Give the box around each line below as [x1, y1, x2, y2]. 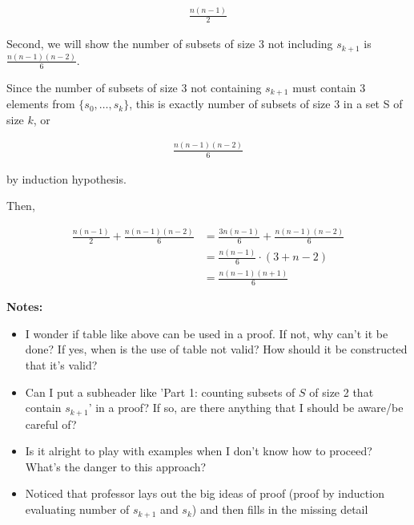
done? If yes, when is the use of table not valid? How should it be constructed [25, 341, 408, 357]
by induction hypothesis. [6, 170, 127, 187]
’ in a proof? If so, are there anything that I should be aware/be [88, 399, 404, 416]
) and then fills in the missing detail [191, 501, 368, 518]
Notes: [6, 298, 43, 315]
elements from [6, 95, 75, 112]
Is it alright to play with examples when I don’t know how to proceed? [25, 442, 372, 459]
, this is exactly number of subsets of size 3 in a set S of [129, 95, 403, 112]
